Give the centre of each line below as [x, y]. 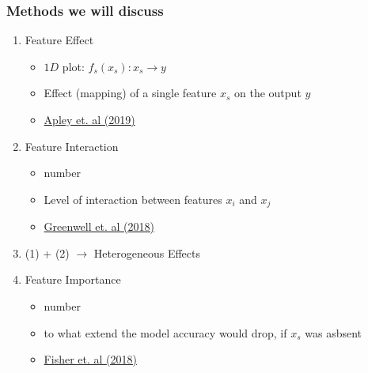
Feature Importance [73, 279]
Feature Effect [59, 40]
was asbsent [334, 332]
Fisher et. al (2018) [90, 359]
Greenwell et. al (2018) [99, 226]
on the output [268, 93]
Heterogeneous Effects [147, 252]
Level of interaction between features [133, 199]
